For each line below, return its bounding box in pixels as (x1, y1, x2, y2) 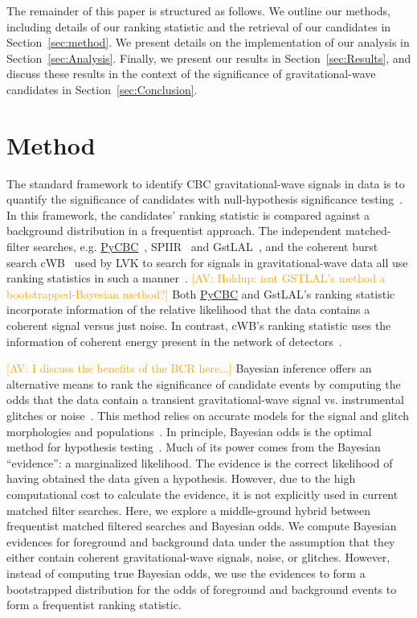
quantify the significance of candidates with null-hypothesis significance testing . (6, 191, 403, 208)
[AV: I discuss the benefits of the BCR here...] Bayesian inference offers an (6, 360, 372, 377)
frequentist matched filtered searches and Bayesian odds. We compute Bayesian (6, 517, 397, 534)
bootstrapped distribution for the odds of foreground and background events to (6, 580, 397, 597)
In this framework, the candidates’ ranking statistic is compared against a (6, 206, 370, 223)
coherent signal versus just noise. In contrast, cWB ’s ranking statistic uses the (6, 317, 391, 334)
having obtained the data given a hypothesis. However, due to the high (6, 470, 356, 487)
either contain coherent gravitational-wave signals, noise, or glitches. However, (6, 549, 390, 566)
